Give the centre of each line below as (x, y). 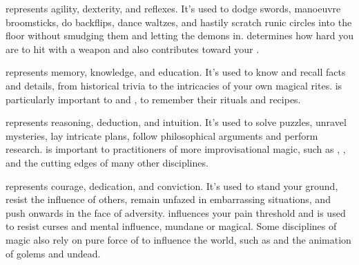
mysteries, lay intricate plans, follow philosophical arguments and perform (162, 135)
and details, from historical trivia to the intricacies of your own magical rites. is (174, 85)
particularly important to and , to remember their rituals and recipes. (153, 99)
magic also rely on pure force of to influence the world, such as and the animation (178, 239)
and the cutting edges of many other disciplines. (107, 162)
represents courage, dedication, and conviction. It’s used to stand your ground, (172, 185)
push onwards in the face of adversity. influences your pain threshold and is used (176, 212)
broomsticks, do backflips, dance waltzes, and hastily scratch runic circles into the (179, 22)
